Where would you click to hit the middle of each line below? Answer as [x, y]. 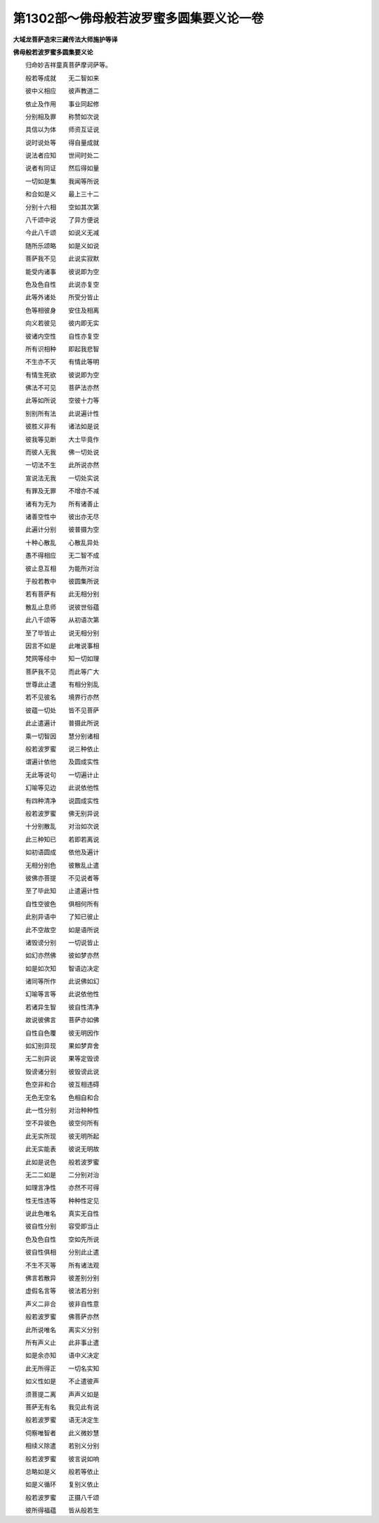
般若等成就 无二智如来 [62, 78]
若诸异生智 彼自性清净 [62, 1007]
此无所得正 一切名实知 [62, 1368]
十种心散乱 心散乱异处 [62, 542]
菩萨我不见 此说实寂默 [62, 259]
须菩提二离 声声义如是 [62, 1394]
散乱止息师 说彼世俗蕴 [62, 607]
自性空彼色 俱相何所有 [62, 903]
